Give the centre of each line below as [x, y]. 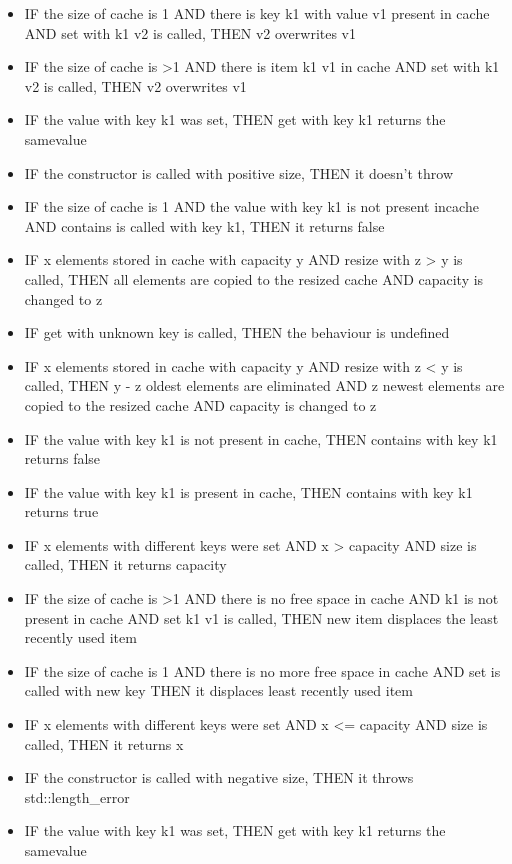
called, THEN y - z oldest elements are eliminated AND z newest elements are [264, 385]
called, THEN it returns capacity [125, 564]
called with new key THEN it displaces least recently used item [219, 690]
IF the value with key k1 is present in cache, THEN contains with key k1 [248, 491]
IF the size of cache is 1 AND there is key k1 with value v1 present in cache [257, 13]
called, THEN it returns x [104, 743]
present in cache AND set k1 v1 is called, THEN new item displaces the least [261, 617]
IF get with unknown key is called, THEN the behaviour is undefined [237, 332]
